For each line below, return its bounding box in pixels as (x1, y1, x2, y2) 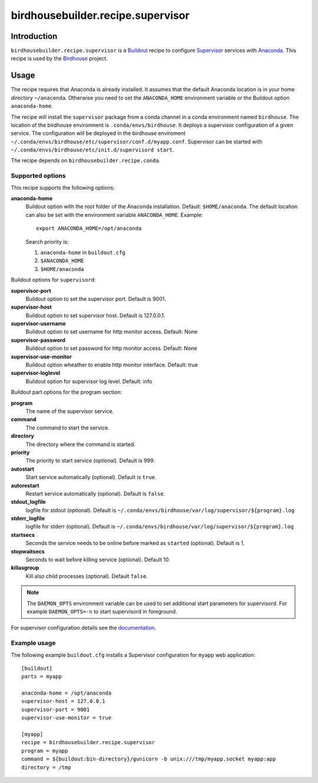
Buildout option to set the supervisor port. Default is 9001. (25, 295, 166, 302)
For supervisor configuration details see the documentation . (11, 625, 157, 632)
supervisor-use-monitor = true (21, 715, 112, 721)
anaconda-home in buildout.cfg (40, 249, 126, 256)
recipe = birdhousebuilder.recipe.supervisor (21, 739, 155, 746)
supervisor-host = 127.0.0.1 (21, 698, 105, 705)
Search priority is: (25, 238, 69, 245)
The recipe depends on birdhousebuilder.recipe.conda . (11, 157, 161, 164)
